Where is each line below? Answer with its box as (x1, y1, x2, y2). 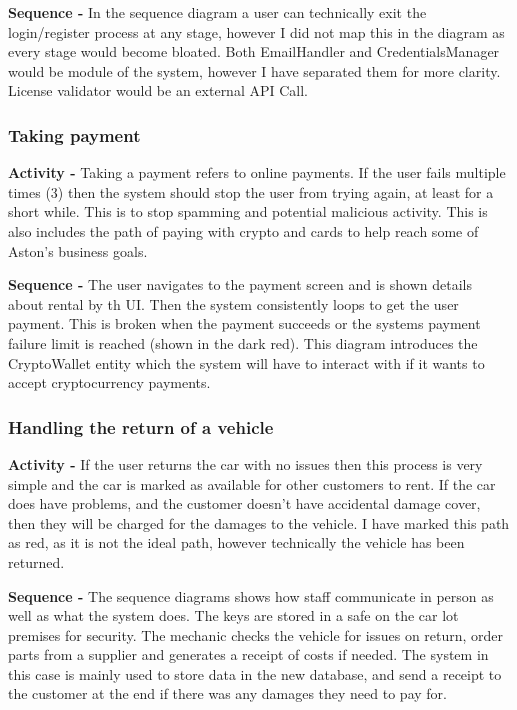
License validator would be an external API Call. (8, 80, 308, 101)
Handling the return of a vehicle (8, 414, 274, 439)
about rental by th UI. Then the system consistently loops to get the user (8, 293, 459, 314)
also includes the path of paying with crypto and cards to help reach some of (8, 220, 479, 241)
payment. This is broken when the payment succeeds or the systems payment (8, 313, 481, 334)
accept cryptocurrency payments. (8, 372, 211, 393)
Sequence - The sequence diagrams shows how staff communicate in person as (8, 585, 494, 606)
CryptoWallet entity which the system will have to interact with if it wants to (8, 352, 485, 373)
